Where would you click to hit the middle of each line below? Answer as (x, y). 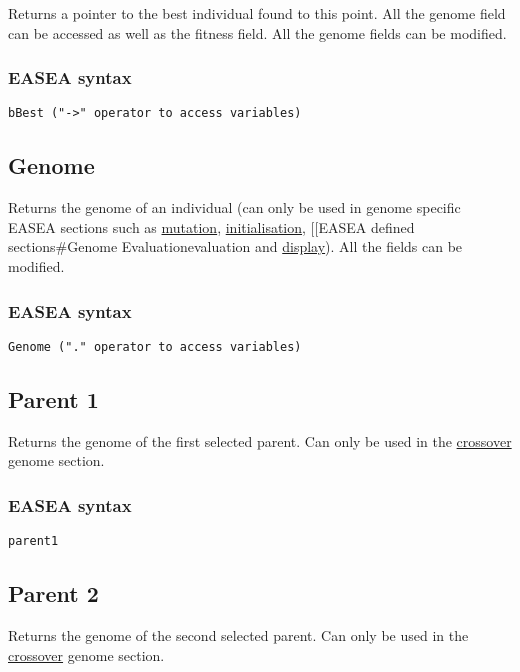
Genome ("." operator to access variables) (155, 346)
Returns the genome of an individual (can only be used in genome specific (234, 207)
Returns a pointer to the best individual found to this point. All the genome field (257, 13)
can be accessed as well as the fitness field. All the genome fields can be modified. (257, 32)
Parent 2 (53, 593)
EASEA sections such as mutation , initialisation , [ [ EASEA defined (211, 226)
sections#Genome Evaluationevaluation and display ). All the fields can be (235, 246)
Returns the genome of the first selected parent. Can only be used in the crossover (260, 440)
